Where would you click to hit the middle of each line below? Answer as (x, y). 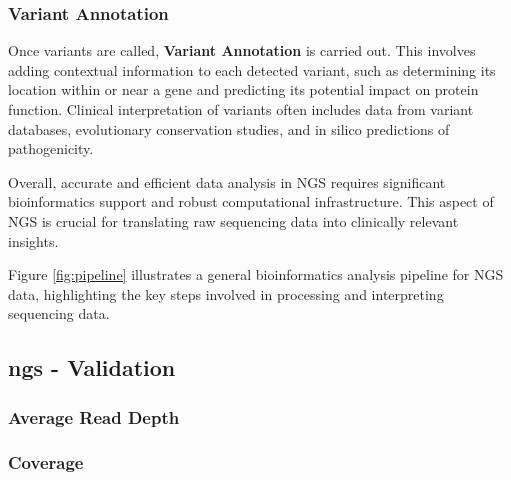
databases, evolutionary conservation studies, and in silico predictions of (229, 128)
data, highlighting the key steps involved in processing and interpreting (226, 293)
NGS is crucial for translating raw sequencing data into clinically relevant (233, 220)
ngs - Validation (92, 367)
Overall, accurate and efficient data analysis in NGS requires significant (227, 181)
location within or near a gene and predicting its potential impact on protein (243, 89)
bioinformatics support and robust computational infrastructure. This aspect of (251, 201)
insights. (33, 240)
